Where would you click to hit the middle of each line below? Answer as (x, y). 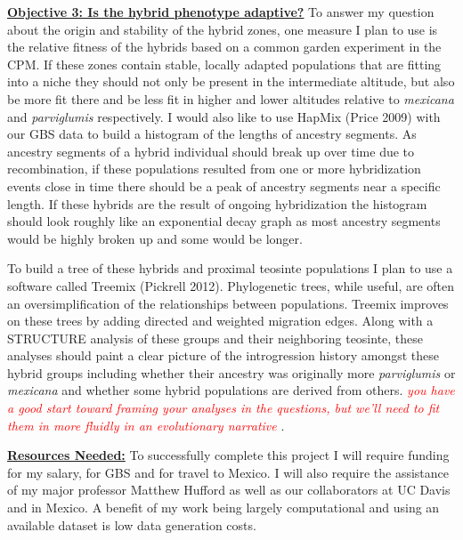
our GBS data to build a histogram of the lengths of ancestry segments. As (212, 134)
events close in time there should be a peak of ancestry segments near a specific (224, 185)
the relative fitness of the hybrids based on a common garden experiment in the (224, 47)
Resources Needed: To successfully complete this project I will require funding (228, 455)
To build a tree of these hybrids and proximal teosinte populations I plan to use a (230, 268)
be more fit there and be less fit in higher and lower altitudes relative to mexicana (231, 98)
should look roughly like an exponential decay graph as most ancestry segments (224, 221)
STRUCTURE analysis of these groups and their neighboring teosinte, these (215, 338)
